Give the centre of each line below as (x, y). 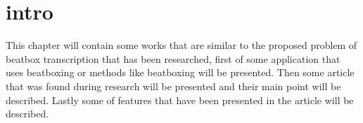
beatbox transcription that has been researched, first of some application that (173, 58)
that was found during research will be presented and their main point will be (173, 86)
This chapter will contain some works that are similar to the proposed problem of (181, 45)
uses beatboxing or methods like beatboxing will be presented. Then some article (180, 72)
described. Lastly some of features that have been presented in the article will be (180, 100)
